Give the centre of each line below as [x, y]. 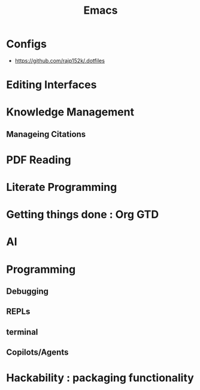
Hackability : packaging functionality [100, 378]
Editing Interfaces [51, 85]
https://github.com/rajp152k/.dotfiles [60, 60]
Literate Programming [62, 188]
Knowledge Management [70, 112]
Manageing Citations [46, 134]
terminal [22, 332]
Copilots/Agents [37, 353]
